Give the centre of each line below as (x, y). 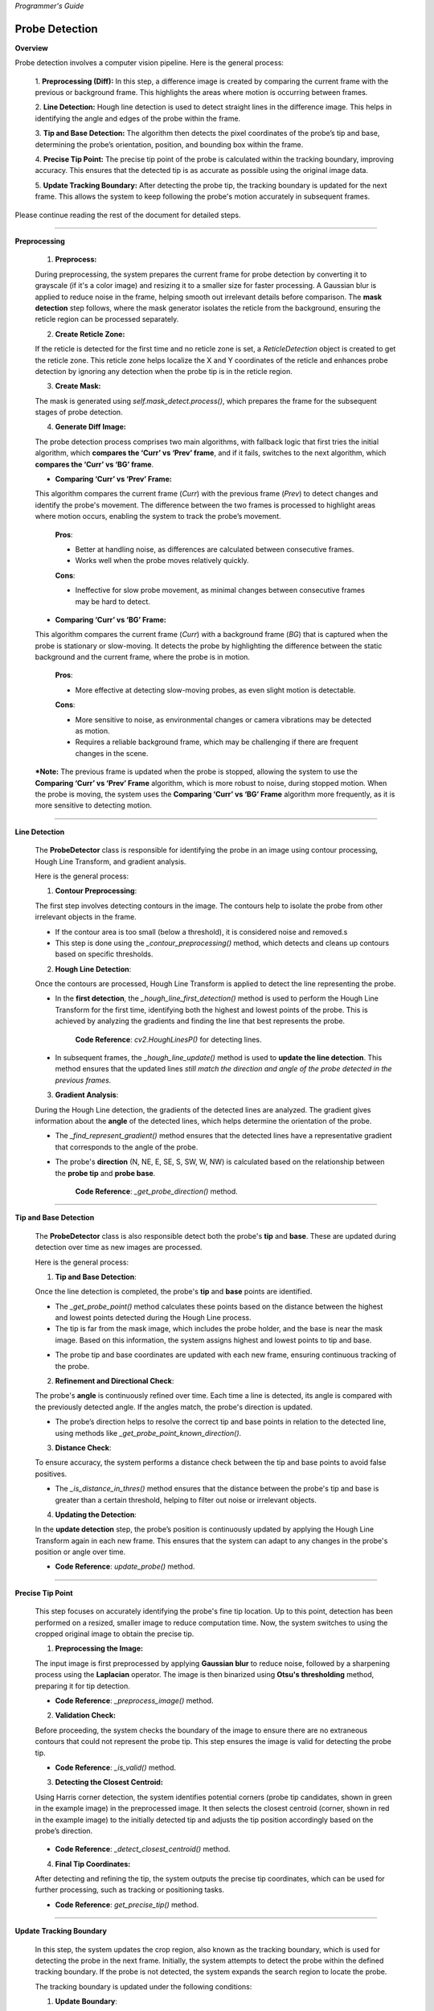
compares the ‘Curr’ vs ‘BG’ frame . (94, 464)
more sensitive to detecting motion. (94, 805)
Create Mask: (78, 386)
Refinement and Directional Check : (115, 1381)
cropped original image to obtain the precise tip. (115, 1634)
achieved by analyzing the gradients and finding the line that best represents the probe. (200, 1021)
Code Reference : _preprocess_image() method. (134, 1701)
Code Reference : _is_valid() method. (116, 1767)
